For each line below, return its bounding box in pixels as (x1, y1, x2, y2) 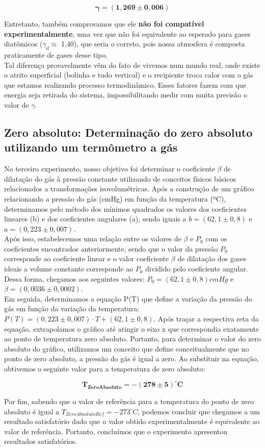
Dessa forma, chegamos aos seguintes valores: (4, 273, 145, 284)
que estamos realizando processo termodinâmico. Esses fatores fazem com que (4, 79, 247, 90)
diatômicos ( (4, 38, 43, 49)
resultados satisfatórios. (4, 436, 77, 446)
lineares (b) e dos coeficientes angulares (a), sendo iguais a (4, 213, 187, 224)
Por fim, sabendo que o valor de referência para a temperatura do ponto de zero (4, 395, 254, 406)
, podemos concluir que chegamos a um (138, 406, 260, 416)
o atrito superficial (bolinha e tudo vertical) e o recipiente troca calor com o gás (4, 69, 253, 80)
